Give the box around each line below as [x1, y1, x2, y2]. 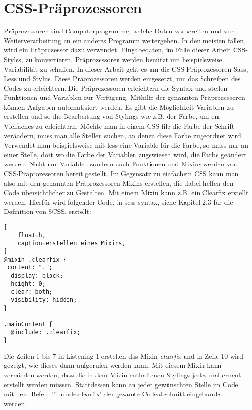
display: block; [11, 272, 63, 279]
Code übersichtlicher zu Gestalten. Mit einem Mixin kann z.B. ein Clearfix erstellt [4, 187, 249, 197]
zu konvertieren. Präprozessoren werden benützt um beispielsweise [25, 54, 222, 64]
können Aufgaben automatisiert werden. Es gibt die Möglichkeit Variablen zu [4, 101, 234, 112]
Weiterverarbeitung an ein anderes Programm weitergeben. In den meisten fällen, [4, 35, 246, 45]
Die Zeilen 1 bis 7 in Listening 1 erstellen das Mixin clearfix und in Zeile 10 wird [4, 350, 244, 361]
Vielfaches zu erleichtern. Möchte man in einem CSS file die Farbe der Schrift [4, 121, 235, 131]
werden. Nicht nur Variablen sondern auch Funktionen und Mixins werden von [4, 159, 237, 169]
